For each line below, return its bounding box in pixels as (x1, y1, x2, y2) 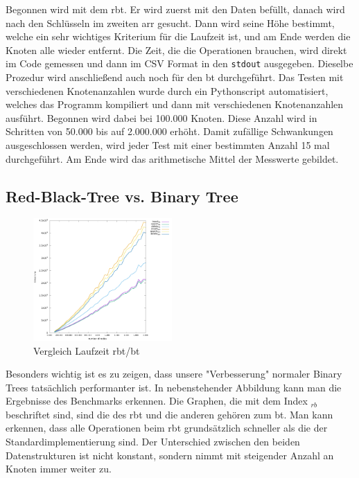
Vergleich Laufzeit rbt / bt (33, 343, 140, 357)
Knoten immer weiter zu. (6, 461, 112, 476)
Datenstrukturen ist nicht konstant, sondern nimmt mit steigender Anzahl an (6, 448, 334, 462)
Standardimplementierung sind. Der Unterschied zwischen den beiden (6, 434, 300, 449)
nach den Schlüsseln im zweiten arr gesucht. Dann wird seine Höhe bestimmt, (6, 15, 335, 30)
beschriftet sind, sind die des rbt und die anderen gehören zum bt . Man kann (6, 407, 333, 421)
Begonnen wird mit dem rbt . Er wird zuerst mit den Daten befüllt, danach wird (6, 2, 345, 16)
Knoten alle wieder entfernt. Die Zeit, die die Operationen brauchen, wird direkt (6, 42, 347, 57)
